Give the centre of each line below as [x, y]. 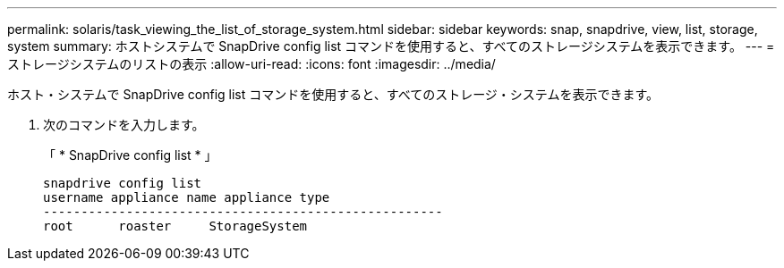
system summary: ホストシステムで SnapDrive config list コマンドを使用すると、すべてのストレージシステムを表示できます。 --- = [391, 46]
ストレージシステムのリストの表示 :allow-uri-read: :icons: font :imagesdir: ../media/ [251, 64]
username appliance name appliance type [187, 197]
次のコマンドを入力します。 [124, 125]
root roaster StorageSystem [175, 226]
